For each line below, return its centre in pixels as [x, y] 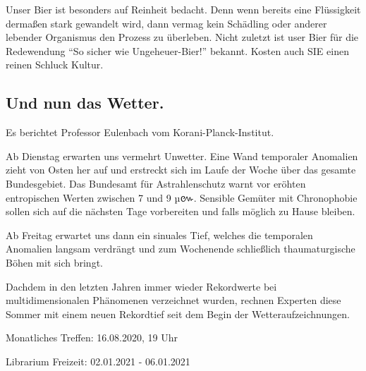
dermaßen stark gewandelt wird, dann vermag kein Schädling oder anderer [166, 23]
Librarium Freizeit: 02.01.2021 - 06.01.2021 [98, 361]
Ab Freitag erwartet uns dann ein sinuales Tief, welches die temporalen [159, 235]
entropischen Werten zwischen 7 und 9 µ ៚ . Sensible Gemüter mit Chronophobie [182, 197]
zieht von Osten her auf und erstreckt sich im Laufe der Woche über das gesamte [181, 170]
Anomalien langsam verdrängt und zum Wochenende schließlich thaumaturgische [181, 249]
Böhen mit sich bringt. [54, 262]
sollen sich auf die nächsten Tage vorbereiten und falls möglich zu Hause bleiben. [181, 211]
